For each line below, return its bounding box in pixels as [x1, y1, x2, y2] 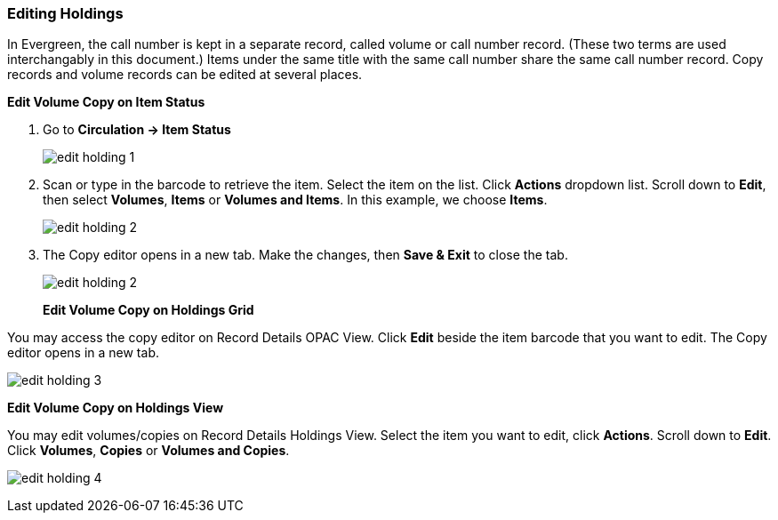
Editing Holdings [7, 4, 124, 22]
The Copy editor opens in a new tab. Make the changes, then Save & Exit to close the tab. [43, 247, 568, 263]
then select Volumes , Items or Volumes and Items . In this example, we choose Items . [43, 192, 548, 208]
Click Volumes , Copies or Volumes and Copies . [7, 443, 290, 459]
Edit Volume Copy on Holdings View [7, 400, 224, 416]
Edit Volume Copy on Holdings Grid [43, 302, 254, 318]
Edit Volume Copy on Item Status [7, 94, 205, 110]
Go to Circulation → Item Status [43, 122, 231, 138]
